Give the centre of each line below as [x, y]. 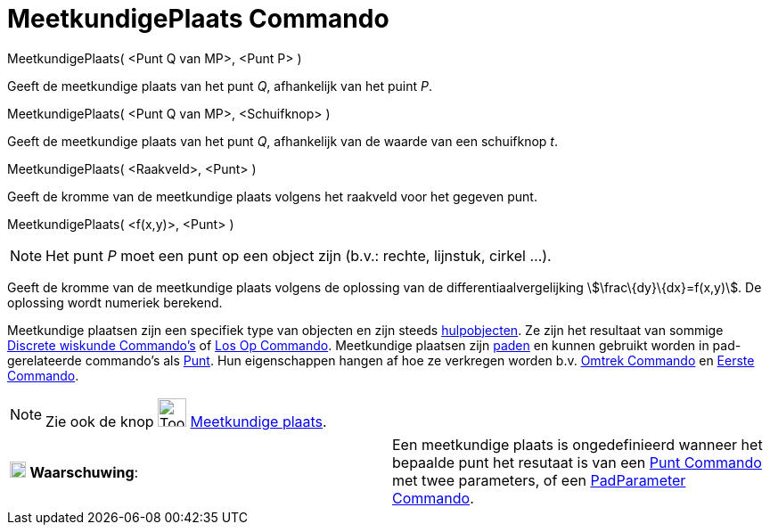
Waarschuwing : [84, 472]
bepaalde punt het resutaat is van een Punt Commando [577, 462]
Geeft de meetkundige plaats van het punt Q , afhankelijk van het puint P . [220, 86]
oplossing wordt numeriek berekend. [115, 302]
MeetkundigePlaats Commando [198, 19]
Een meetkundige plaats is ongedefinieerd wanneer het [577, 444]
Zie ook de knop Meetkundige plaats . [186, 421]
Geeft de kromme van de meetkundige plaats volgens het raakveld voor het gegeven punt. [272, 196]
